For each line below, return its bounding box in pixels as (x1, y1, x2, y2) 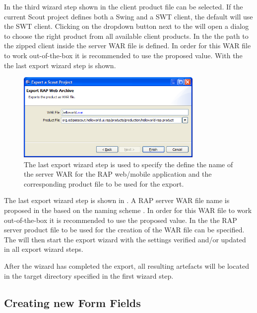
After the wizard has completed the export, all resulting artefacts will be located (4, 260, 249, 271)
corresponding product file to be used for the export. (24, 178, 184, 189)
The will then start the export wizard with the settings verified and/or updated (4, 234, 246, 244)
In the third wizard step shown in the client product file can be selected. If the (4, 1, 243, 11)
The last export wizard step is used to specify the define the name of (24, 159, 233, 169)
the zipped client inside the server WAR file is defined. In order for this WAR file (4, 40, 251, 51)
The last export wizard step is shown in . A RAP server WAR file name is (4, 195, 230, 206)
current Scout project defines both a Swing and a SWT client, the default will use (4, 11, 253, 21)
